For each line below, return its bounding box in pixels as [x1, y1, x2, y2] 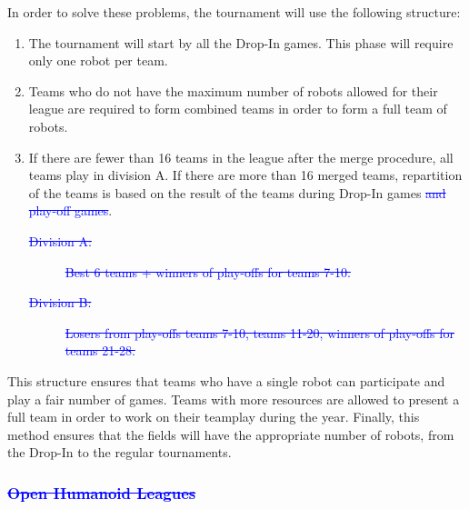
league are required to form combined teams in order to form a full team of [28, 99, 447, 118]
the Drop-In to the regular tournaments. [7, 443, 232, 462]
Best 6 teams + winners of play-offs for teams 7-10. [65, 262, 351, 281]
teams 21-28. [65, 341, 135, 360]
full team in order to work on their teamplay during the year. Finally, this [7, 407, 420, 426]
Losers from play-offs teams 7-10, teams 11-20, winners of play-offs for [65, 323, 454, 342]
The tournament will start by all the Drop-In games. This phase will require [28, 33, 454, 52]
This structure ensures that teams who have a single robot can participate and [7, 371, 445, 390]
